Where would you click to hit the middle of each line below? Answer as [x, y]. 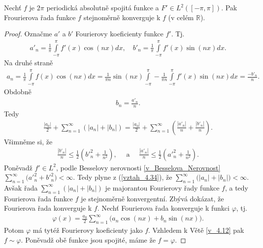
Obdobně [18, 91]
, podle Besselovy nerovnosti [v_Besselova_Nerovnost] [138, 167]
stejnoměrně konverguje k [122, 17]
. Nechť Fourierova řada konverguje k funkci [163, 208]
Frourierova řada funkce [40, 17]
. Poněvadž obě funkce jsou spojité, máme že [88, 239]
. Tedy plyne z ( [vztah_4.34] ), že [123, 177]
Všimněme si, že [28, 141]
